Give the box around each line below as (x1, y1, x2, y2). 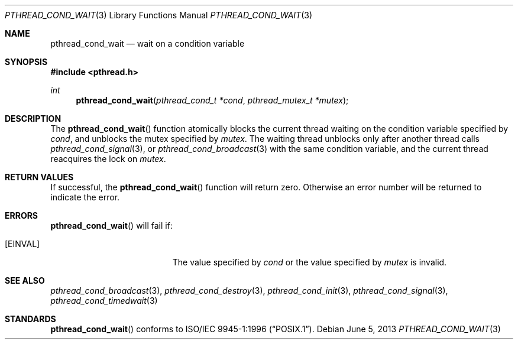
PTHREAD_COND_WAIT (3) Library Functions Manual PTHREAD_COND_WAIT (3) (5, 10, 312, 20)
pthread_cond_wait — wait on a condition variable (50, 38, 245, 48)
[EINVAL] (5, 239, 40, 249)
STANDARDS (5, 314, 56, 324)
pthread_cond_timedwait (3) (50, 296, 158, 306)
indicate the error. (50, 192, 120, 202)
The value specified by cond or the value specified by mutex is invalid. (172, 257, 447, 267)
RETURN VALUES (5, 172, 74, 182)
